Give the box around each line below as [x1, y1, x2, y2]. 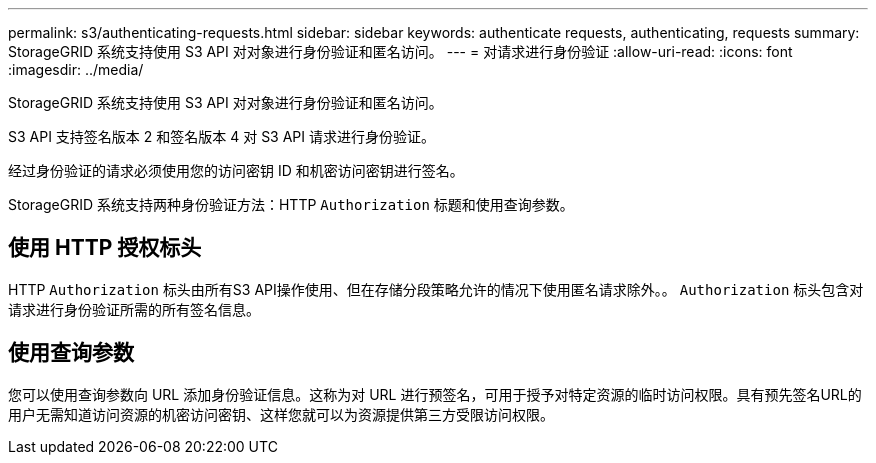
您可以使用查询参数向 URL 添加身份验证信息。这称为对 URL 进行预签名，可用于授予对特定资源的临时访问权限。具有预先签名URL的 [8, 385, 862, 403]
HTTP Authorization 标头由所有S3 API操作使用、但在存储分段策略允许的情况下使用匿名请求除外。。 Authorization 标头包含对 [8, 280, 864, 298]
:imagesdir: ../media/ [8, 61, 144, 78]
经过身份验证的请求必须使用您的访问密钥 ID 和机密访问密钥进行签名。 [8, 162, 464, 179]
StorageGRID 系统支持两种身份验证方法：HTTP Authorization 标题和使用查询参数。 [8, 196, 574, 213]
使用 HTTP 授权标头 [8, 235, 202, 261]
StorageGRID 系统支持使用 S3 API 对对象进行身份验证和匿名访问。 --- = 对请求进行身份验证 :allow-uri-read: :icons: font [8, 43, 793, 60]
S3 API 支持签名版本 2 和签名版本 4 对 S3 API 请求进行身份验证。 [8, 128, 435, 145]
